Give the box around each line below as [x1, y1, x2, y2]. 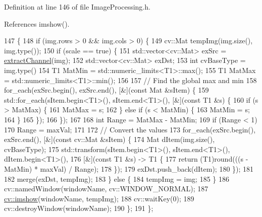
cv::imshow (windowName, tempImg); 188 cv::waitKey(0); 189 [4, 193, 194, 203]
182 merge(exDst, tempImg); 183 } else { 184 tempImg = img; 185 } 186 [4, 173, 229, 184]
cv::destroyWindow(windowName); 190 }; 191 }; [4, 203, 153, 213]
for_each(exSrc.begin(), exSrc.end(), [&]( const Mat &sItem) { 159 [4, 85, 209, 95]
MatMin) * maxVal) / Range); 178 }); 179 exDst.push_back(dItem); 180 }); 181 [4, 163, 254, 174]
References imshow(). [4, 18, 70, 29]
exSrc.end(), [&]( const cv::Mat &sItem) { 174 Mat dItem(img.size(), [4, 134, 215, 144]
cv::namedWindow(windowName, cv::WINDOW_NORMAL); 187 [4, 183, 208, 194]
